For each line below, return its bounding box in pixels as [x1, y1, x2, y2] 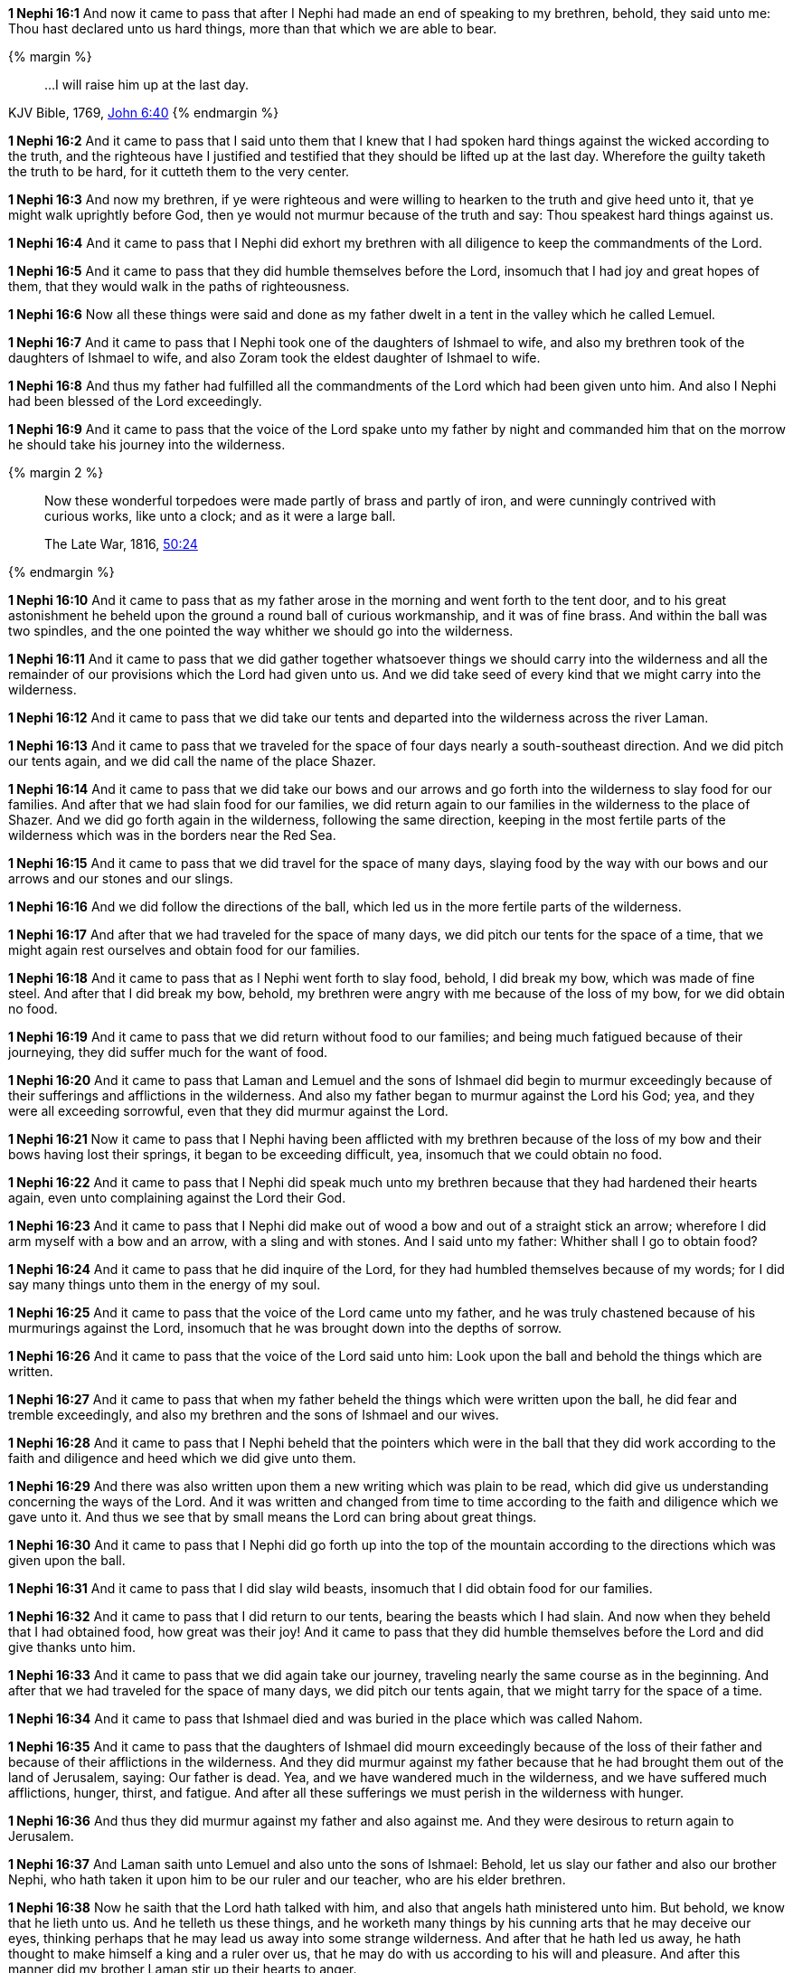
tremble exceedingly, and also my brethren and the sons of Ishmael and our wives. [8, 1407, 499, 1422]
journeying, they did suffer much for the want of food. [8, 1044, 328, 1060]
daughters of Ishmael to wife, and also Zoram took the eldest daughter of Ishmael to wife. [8, 350, 541, 365]
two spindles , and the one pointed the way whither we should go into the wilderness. [8, 623, 514, 638]
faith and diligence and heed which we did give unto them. [8, 1450, 356, 1466]
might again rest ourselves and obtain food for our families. [8, 942, 360, 958]
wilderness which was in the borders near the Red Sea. [8, 827, 336, 843]
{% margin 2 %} [8, 465, 104, 480]
